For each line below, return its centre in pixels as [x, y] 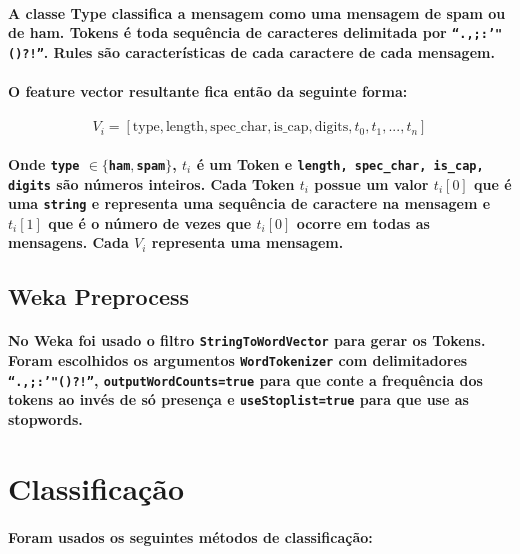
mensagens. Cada [68, 242]
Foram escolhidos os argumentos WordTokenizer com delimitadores [238, 360]
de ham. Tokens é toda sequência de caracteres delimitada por [227, 32]
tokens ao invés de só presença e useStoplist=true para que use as [238, 399]
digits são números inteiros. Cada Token [151, 183]
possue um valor [371, 183]
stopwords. [45, 419]
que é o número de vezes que [150, 222]
